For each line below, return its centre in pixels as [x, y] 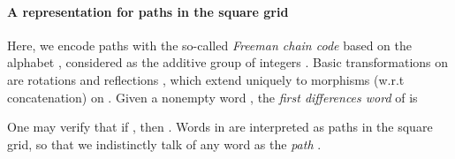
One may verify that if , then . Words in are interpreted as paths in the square [220, 127]
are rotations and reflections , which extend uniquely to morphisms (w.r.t [206, 79]
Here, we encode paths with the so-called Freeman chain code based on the [210, 45]
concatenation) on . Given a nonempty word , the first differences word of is [212, 97]
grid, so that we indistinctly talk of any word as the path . [164, 144]
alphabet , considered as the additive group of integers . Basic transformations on [228, 62]
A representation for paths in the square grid [148, 11]
